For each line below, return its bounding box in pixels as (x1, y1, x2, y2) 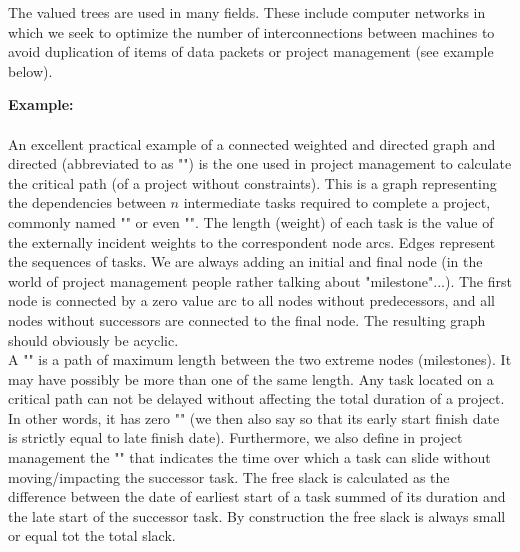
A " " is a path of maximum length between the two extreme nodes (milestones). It (8, 349, 512, 370)
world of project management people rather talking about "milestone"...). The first (8, 270, 512, 291)
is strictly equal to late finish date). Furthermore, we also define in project (8, 427, 463, 448)
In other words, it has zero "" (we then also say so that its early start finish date (8, 407, 500, 428)
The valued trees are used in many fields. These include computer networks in (8, 2, 486, 22)
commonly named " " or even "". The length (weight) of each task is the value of (8, 211, 494, 232)
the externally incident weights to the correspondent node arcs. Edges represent (8, 231, 496, 252)
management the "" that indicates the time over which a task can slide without (8, 447, 491, 468)
